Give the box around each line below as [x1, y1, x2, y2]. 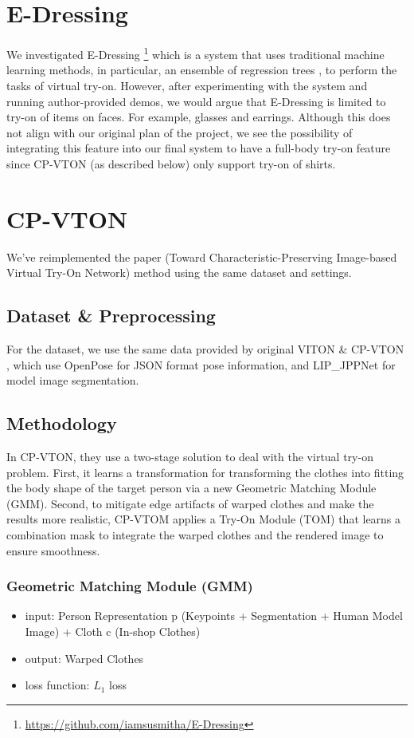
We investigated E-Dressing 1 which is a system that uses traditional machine [6, 44, 385, 62]
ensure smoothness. [6, 542, 100, 558]
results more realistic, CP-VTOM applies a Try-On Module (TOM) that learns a [6, 511, 401, 527]
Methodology [6, 411, 117, 436]
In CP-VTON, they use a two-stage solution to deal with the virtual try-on [6, 448, 373, 465]
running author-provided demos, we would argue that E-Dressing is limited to [6, 93, 386, 109]
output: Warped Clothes [25, 649, 144, 666]
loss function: [25, 677, 90, 693]
